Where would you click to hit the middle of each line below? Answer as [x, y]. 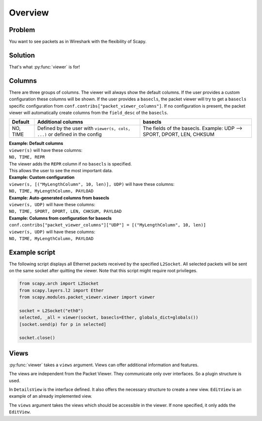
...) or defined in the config [69, 134]
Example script [32, 252]
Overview [29, 13]
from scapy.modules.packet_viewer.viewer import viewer [87, 297]
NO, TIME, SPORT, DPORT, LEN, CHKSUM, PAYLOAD [65, 211]
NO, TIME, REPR [27, 157]
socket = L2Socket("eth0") [51, 311]
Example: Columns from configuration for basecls [60, 218]
